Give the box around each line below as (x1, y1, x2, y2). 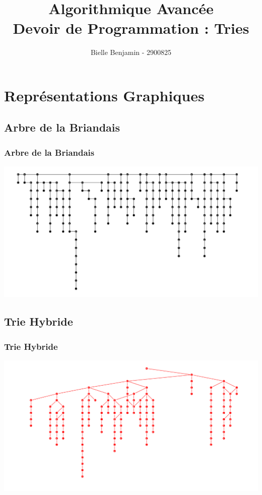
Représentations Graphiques (4, 85, 205, 105)
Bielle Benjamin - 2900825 (90, 47, 172, 57)
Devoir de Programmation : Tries (13, 18, 249, 38)
